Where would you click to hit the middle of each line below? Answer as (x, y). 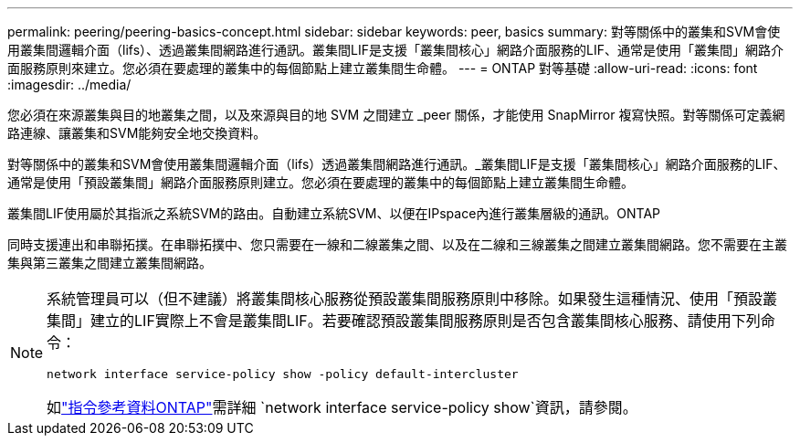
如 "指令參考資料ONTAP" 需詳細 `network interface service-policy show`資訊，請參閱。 (342, 407)
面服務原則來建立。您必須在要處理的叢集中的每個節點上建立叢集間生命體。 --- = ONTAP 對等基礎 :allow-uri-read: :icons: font (383, 68)
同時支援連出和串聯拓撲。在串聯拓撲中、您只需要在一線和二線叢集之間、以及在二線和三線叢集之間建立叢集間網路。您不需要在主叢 (397, 244)
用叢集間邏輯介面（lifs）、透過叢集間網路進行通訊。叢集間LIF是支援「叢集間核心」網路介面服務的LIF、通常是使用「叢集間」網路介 (395, 50)
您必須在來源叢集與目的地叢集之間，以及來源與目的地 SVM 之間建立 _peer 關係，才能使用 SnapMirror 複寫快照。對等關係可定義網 (396, 115)
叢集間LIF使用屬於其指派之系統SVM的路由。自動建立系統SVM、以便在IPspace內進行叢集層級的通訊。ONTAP (334, 213)
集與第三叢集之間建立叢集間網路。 (110, 263)
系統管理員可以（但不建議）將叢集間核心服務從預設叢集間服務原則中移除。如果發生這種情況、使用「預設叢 (412, 299)
